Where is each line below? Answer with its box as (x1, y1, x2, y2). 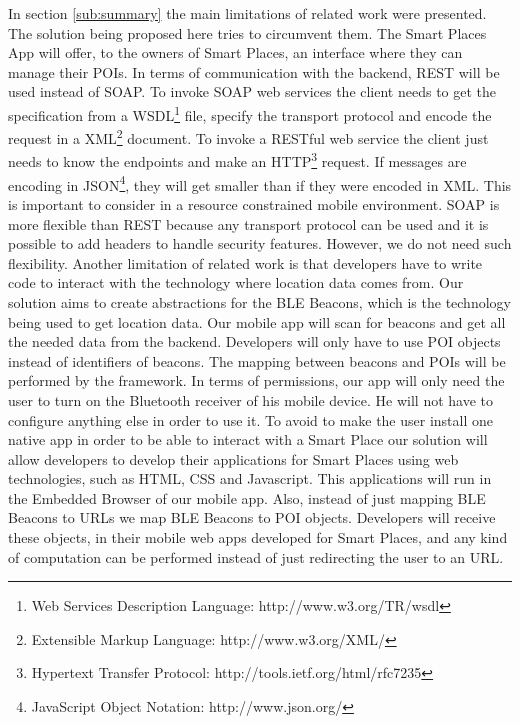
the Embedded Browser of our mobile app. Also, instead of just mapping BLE (8, 487, 486, 508)
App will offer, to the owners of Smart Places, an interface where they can (8, 42, 463, 63)
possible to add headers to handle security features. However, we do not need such (8, 233, 512, 254)
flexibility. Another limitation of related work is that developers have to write (8, 252, 483, 273)
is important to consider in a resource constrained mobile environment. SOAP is (8, 193, 500, 214)
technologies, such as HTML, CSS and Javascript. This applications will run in (8, 468, 492, 489)
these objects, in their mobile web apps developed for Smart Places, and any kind (8, 527, 508, 548)
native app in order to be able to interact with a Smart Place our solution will (8, 429, 488, 450)
